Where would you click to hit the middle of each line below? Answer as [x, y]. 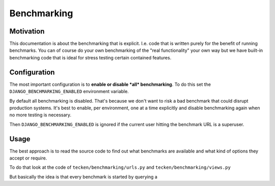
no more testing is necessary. [40, 115]
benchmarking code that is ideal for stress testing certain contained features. [90, 57]
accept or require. [28, 158]
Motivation [27, 31]
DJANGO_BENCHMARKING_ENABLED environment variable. [69, 91]
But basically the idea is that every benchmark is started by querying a [84, 177]
